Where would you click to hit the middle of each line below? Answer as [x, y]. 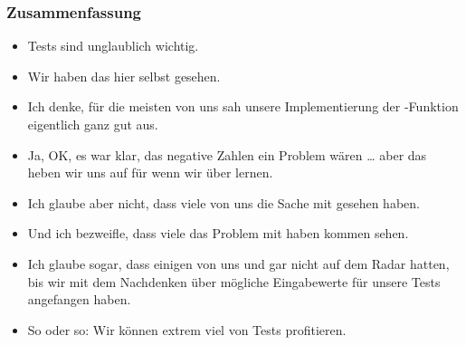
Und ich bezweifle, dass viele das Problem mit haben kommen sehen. [218, 233]
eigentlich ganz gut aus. [93, 124]
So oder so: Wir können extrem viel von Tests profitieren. [187, 329]
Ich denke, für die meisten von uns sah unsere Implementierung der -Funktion [243, 106]
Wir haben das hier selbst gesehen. [124, 76]
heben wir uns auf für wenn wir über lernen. [150, 172]
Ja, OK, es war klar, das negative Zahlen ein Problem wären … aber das [227, 154]
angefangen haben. [79, 299]
